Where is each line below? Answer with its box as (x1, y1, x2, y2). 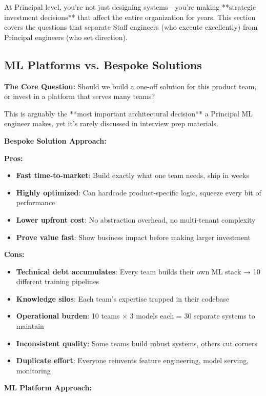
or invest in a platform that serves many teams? (4, 91, 155, 102)
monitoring (16, 365, 51, 375)
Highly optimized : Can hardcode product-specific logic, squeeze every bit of (16, 187, 261, 197)
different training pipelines (16, 276, 99, 287)
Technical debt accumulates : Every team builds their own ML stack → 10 (16, 266, 260, 276)
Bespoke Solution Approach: (4, 135, 107, 146)
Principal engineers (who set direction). (4, 31, 128, 42)
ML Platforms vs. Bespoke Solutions (4, 56, 202, 72)
